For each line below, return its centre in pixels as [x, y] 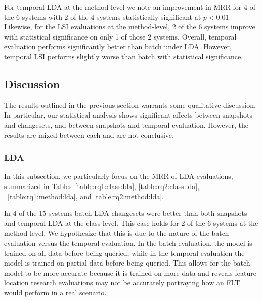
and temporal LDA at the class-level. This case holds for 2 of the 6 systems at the [131, 223]
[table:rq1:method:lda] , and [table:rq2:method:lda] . [86, 196]
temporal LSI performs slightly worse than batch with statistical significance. [124, 56]
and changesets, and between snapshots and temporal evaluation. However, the [126, 124]
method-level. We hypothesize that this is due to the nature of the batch [117, 233]
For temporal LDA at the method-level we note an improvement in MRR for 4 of [130, 7]
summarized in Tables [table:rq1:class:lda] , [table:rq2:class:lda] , [102, 186]
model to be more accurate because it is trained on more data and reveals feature [130, 272]
